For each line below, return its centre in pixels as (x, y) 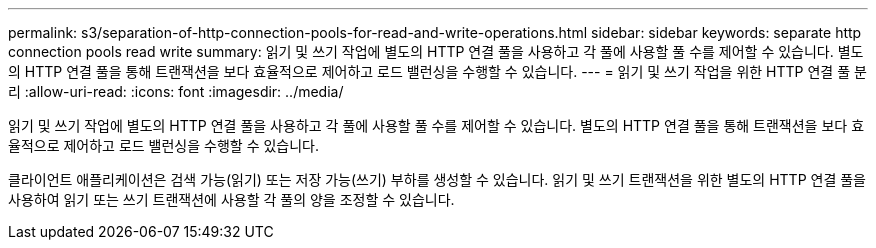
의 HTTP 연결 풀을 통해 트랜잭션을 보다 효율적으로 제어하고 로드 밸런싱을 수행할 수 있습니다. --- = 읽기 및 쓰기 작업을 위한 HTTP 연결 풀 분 (437, 71)
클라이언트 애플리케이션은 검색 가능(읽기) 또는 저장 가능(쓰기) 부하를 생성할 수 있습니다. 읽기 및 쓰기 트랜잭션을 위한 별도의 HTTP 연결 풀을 (437, 179)
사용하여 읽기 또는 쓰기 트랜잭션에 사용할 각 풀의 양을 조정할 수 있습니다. (231, 199)
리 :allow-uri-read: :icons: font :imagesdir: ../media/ (176, 91)
